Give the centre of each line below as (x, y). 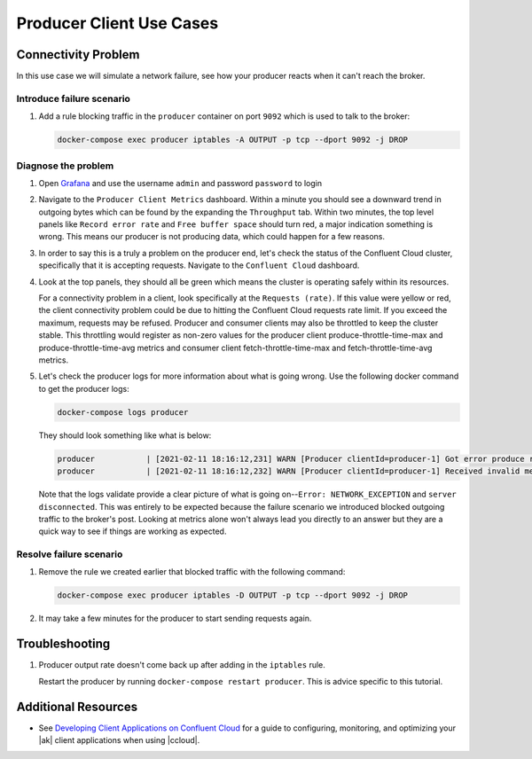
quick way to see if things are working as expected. (133, 531)
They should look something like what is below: (125, 435)
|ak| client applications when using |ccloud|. (119, 739)
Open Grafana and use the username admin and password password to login (180, 183)
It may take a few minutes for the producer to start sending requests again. (175, 618)
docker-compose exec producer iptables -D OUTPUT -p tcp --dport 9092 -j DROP (232, 595)
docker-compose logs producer (123, 412)
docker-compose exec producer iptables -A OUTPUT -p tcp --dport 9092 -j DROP (232, 140)
